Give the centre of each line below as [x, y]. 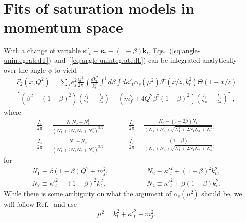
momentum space [63, 27]
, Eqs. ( [160, 50]
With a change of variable [42, 50]
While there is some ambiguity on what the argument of [88, 193]
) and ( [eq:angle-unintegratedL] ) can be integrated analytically [143, 60]
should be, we [222, 193]
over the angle [25, 69]
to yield [65, 69]
